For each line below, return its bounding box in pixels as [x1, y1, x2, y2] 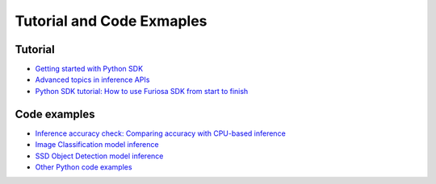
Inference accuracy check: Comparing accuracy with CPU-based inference [35, 129, 286, 138]
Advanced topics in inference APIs [35, 75, 150, 84]
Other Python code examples [35, 162, 132, 172]
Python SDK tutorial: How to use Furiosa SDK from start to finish [35, 86, 249, 96]
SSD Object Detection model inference [35, 151, 164, 161]
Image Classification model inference [35, 140, 159, 149]
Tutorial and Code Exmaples [15, 12, 208, 30]
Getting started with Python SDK [35, 64, 144, 74]
